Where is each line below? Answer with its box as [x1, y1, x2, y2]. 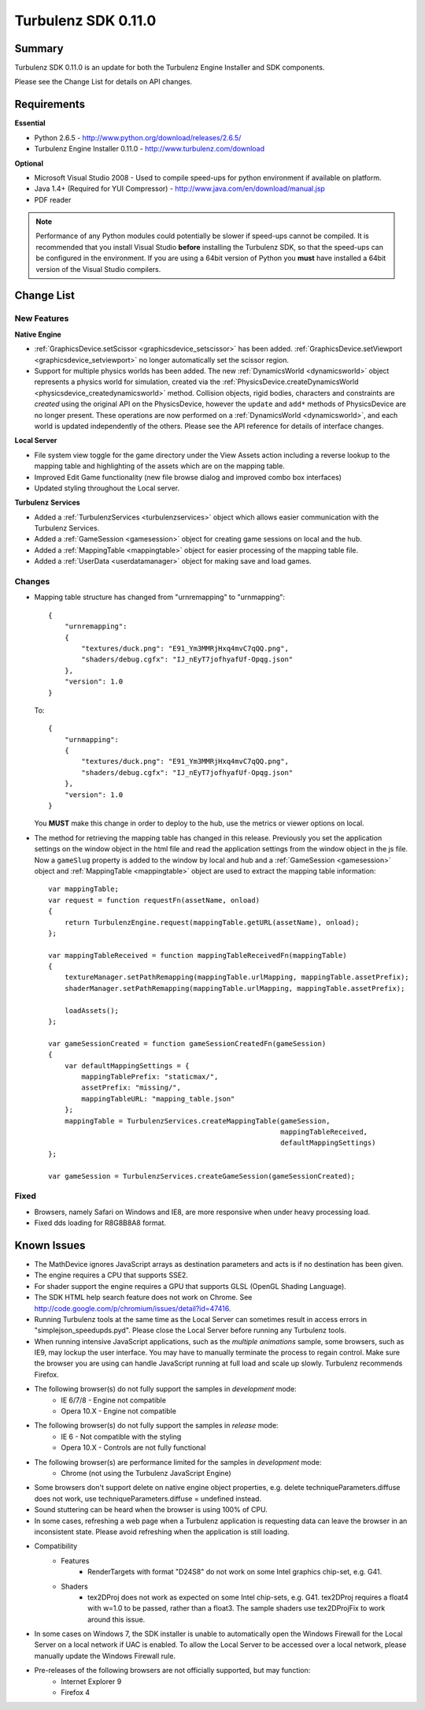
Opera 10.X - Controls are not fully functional [61, 1443, 206, 1452]
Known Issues [14, 1239, 86, 1252]
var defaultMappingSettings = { [64, 1061, 190, 1070]
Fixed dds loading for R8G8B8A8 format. [34, 1218, 167, 1228]
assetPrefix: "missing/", [81, 1083, 181, 1092]
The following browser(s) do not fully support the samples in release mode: [34, 1421, 279, 1430]
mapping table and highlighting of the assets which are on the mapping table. [34, 461, 285, 471]
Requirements [14, 98, 86, 111]
